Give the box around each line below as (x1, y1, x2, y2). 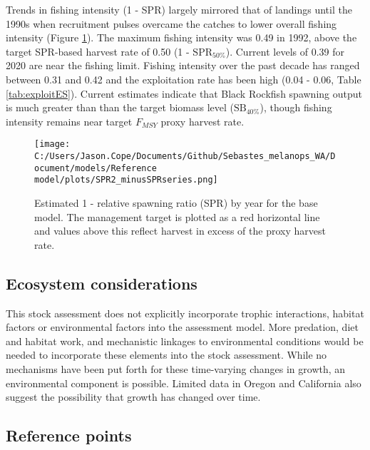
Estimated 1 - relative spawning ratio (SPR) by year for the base (34, 195, 318, 210)
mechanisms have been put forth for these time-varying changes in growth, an (6, 361, 346, 376)
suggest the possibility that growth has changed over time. (6, 389, 261, 404)
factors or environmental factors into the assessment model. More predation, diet (6, 319, 359, 334)
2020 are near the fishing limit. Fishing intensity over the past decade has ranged (6, 58, 360, 73)
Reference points (6, 424, 132, 446)
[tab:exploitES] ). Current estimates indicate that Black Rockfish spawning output (6, 86, 362, 101)
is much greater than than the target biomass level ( (6, 100, 234, 115)
